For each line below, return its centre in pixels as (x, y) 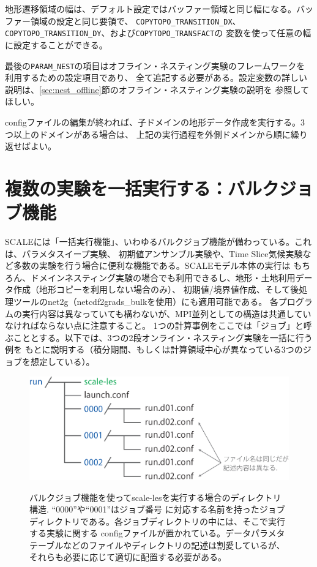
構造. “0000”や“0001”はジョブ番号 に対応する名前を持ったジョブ (157, 509)
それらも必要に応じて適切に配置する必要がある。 (128, 557)
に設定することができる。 (56, 44)
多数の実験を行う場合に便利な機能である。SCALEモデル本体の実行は (152, 265)
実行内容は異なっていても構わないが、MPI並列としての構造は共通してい (166, 313)
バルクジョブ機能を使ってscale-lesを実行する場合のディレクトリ (155, 497)
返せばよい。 (31, 146)
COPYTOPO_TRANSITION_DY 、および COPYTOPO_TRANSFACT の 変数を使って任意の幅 (158, 33)
